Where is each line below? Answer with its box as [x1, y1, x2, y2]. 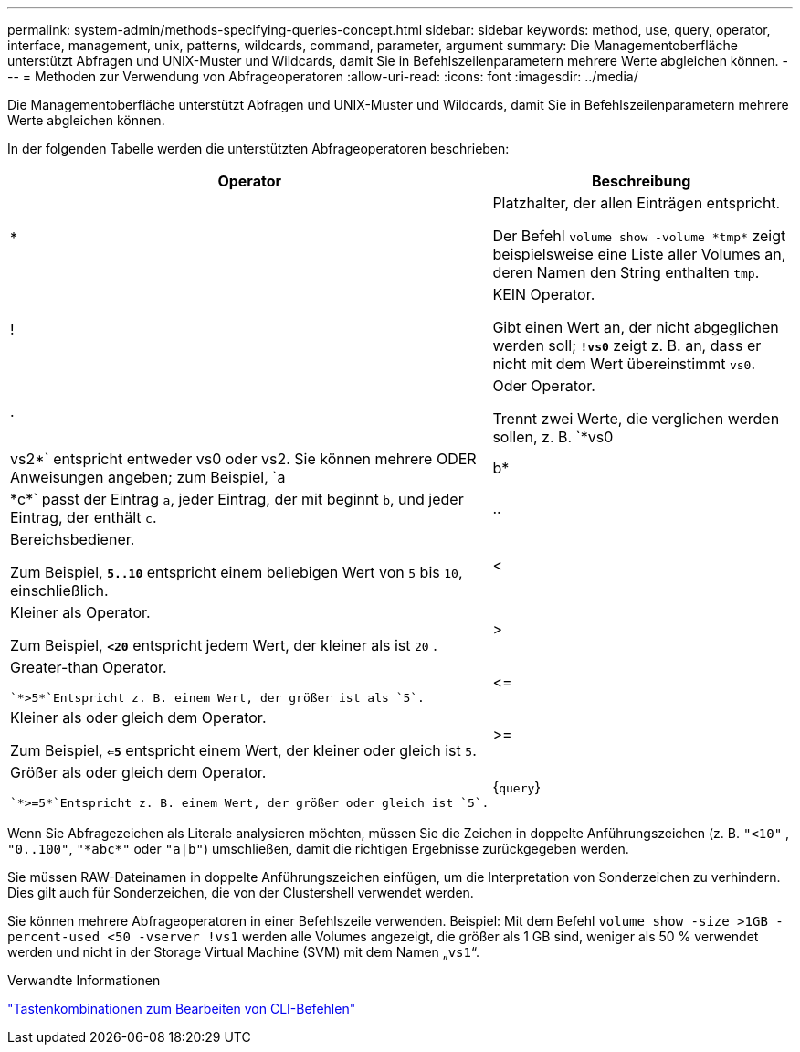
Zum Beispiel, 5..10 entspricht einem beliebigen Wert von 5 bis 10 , [10, 563, 463, 581]
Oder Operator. [492, 377, 595, 395]
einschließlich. [10, 581, 109, 600]
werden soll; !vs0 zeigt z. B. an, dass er [492, 336, 762, 355]
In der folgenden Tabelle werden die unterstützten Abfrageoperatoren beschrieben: [7, 141, 510, 156]
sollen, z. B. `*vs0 [492, 428, 614, 446]
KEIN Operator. [492, 285, 595, 303]
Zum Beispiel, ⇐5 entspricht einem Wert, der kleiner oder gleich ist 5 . [10, 741, 477, 760]
